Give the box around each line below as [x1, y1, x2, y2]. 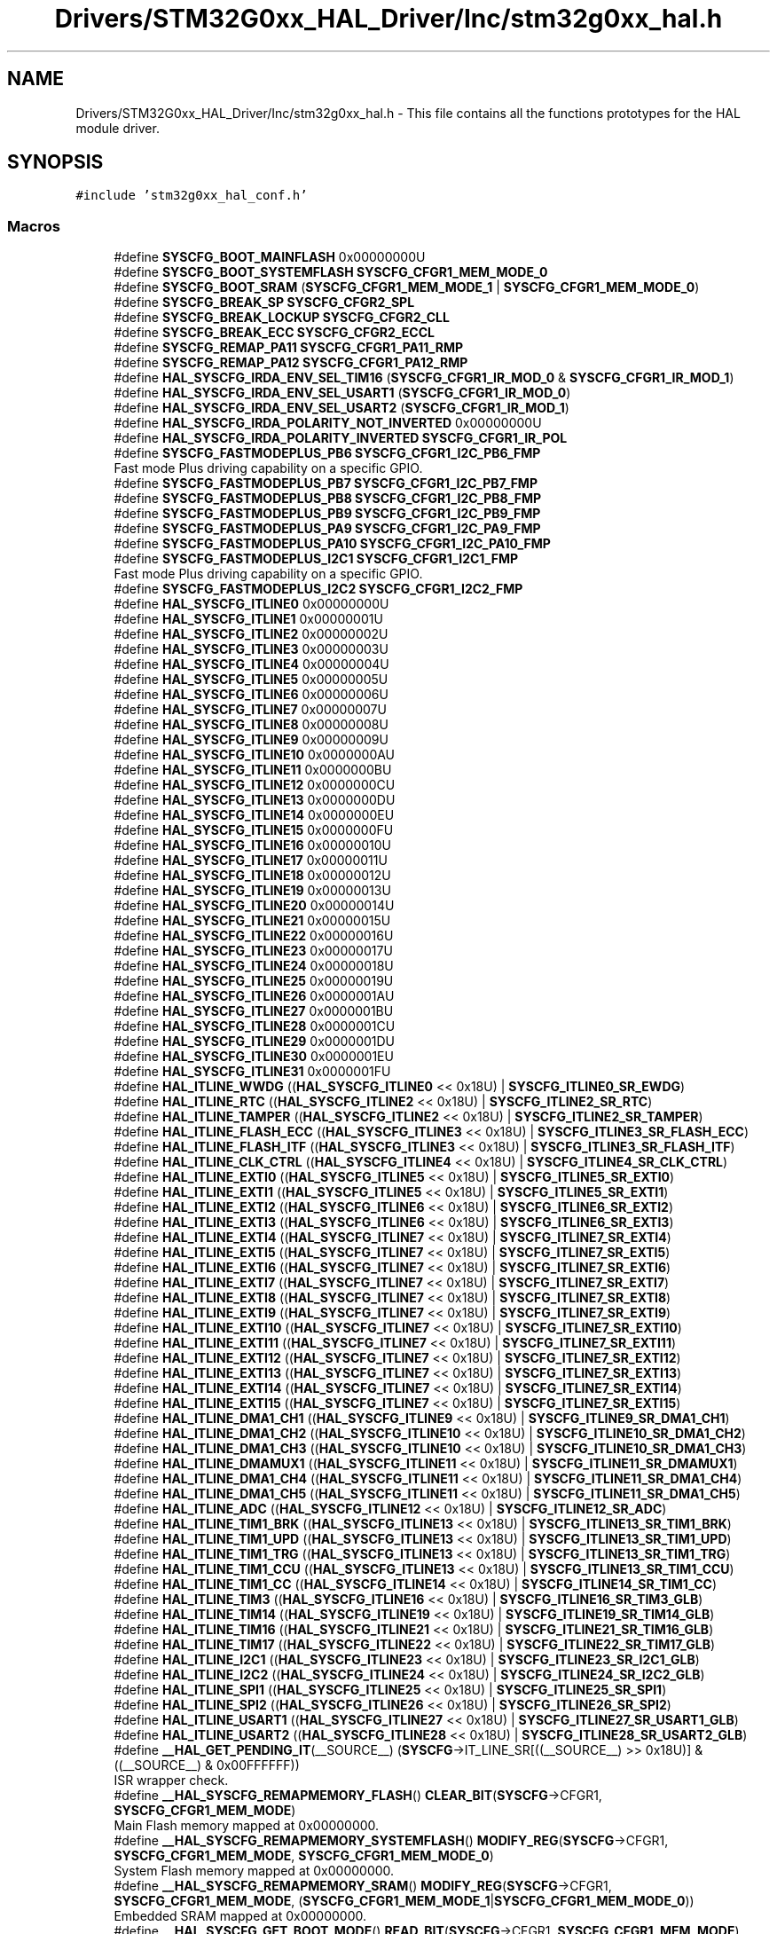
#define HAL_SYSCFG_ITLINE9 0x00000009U [114, 732, 388, 748]
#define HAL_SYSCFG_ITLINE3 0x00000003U [114, 641, 388, 657]
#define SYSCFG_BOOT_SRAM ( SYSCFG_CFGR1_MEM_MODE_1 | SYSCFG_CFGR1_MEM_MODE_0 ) [114, 279, 700, 295]
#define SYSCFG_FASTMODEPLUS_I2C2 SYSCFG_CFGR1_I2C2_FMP [114, 581, 523, 597]
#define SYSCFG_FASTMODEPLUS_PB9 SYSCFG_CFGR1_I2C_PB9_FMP [114, 506, 541, 522]
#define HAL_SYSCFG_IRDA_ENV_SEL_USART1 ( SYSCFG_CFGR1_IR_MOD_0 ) [114, 385, 571, 401]
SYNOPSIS [7, 151, 104, 174]
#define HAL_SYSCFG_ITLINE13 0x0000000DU [114, 792, 396, 808]
